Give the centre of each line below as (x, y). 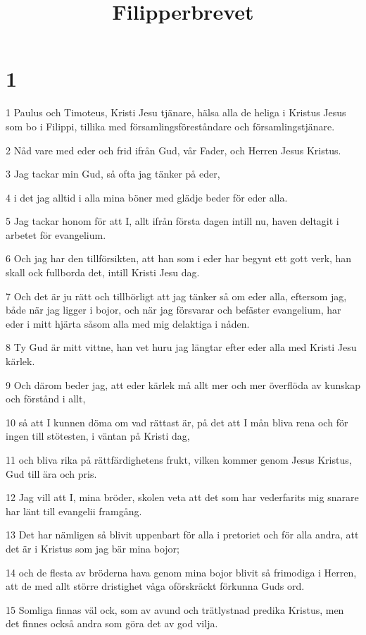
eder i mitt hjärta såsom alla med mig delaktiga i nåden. (128, 323)
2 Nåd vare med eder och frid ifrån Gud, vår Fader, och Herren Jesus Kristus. (173, 150)
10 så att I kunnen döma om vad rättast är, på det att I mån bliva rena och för (177, 422)
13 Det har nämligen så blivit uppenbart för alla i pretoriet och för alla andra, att (182, 535)
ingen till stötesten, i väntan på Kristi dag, (98, 436)
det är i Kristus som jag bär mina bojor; (93, 548)
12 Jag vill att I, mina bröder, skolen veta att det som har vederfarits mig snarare (182, 497)
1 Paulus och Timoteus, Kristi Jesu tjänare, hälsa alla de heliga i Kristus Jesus (176, 112)
